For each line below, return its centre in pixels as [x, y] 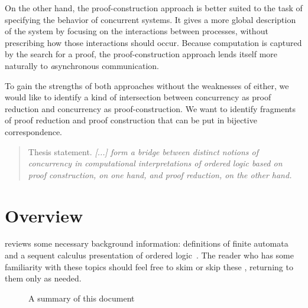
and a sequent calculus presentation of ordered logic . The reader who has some [149, 255]
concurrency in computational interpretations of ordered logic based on [155, 163]
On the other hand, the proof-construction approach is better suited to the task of [154, 8]
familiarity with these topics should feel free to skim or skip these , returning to [149, 266]
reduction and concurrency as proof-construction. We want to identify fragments [150, 108]
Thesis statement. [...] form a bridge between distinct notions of [143, 151]
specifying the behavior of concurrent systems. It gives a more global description [150, 19]
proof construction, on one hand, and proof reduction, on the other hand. [160, 174]
